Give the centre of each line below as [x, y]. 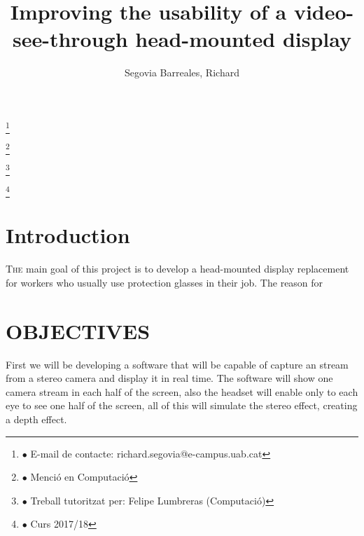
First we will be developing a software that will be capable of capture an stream [177, 364]
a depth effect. [36, 419]
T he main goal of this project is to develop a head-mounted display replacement [177, 269]
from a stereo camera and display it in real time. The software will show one [169, 378]
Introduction [68, 235]
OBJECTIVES [78, 330]
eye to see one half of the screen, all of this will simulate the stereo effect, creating [182, 405]
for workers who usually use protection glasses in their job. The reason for [164, 282]
